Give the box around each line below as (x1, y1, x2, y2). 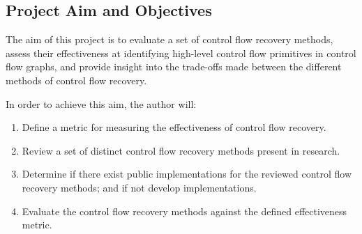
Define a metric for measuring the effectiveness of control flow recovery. (22, 120, 326, 134)
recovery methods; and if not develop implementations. (22, 180, 257, 194)
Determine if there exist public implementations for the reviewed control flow (22, 166, 352, 181)
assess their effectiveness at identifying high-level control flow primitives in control (6, 45, 356, 60)
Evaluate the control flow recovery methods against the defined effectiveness (22, 203, 347, 218)
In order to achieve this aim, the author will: (6, 96, 197, 111)
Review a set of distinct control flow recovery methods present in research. (22, 143, 340, 157)
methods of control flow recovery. (6, 72, 147, 87)
